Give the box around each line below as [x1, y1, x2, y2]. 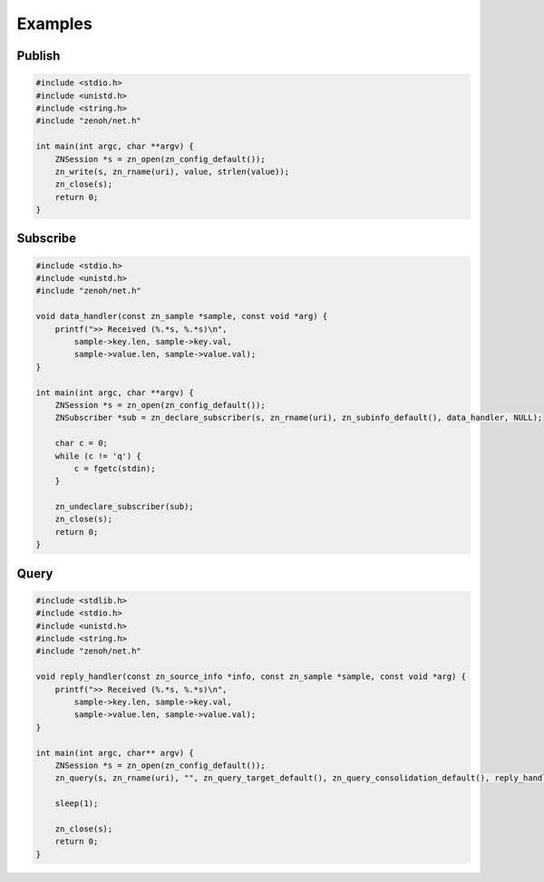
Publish [16, 48, 61, 63]
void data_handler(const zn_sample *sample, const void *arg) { [35, 311, 328, 322]
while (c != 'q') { [54, 451, 142, 461]
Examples [16, 14, 92, 34]
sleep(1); [54, 799, 99, 809]
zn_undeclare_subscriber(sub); [54, 501, 194, 512]
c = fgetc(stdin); [73, 463, 156, 473]
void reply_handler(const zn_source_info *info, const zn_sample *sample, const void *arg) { [35, 672, 467, 682]
